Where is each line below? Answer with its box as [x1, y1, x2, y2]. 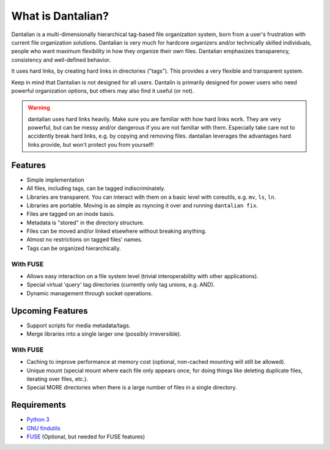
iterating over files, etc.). [26, 375, 89, 383]
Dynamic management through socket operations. [26, 289, 153, 297]
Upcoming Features [11, 306, 88, 316]
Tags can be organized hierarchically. [26, 245, 122, 252]
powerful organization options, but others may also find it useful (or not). [11, 87, 194, 94]
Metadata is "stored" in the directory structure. [26, 219, 145, 226]
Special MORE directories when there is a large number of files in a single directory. [26, 384, 238, 391]
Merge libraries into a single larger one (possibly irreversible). [26, 330, 182, 337]
